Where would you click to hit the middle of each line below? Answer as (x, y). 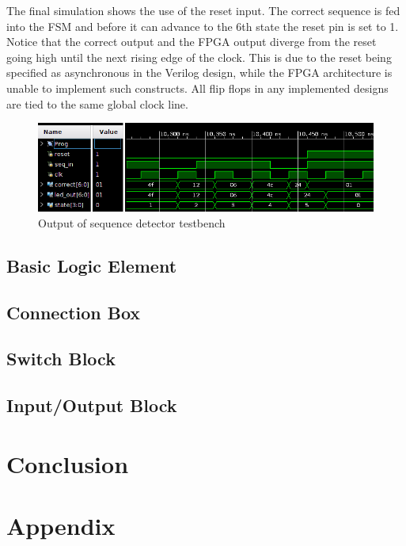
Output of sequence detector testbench (132, 222)
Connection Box (74, 312)
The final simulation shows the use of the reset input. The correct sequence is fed (203, 10)
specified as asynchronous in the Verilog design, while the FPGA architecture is (199, 73)
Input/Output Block (92, 405)
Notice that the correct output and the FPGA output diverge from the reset (192, 42)
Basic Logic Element (92, 265)
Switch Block (61, 359)
